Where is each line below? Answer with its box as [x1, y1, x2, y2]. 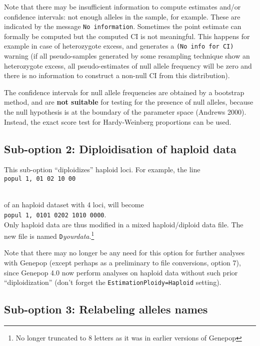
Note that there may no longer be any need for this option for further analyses [4, 247, 245, 258]
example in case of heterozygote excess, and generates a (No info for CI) [4, 41, 234, 51]
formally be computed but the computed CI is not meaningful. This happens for [4, 31, 250, 41]
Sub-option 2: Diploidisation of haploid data [4, 141, 236, 156]
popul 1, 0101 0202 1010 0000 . [4, 209, 106, 219]
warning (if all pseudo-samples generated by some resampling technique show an [4, 51, 250, 61]
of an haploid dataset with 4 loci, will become [4, 199, 144, 210]
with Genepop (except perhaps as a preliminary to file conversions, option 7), [4, 257, 241, 268]
